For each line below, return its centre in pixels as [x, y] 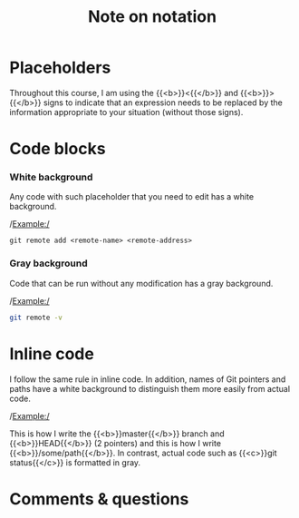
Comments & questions [99, 498]
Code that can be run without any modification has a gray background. [141, 283]
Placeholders [60, 68]
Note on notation [152, 17]
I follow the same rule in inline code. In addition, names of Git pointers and [148, 379]
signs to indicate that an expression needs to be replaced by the [163, 103]
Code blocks [58, 149]
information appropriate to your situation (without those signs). [126, 112]
